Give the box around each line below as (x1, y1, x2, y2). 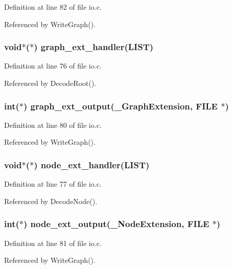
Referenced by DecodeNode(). (4, 195, 98, 206)
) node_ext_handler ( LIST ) (34, 158, 150, 171)
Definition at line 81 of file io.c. (4, 237, 102, 248)
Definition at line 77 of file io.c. (4, 178, 102, 189)
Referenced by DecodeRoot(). (4, 78, 97, 88)
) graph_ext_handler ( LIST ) (34, 40, 154, 53)
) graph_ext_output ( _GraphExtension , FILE (23, 99, 218, 112)
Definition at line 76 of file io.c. (4, 60, 102, 71)
